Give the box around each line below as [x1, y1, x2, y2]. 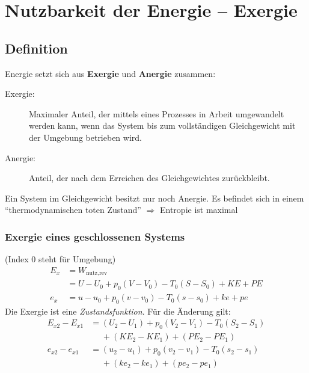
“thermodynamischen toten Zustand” [5, 203, 141, 216]
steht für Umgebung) [38, 253, 116, 265]
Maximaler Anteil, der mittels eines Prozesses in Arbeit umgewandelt [29, 107, 284, 120]
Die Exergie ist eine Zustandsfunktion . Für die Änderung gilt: [5, 304, 231, 317]
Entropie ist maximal [159, 203, 238, 216]
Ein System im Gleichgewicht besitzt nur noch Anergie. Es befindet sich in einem [5, 191, 304, 204]
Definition [5, 39, 68, 57]
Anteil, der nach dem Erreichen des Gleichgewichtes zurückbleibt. [29, 171, 270, 184]
